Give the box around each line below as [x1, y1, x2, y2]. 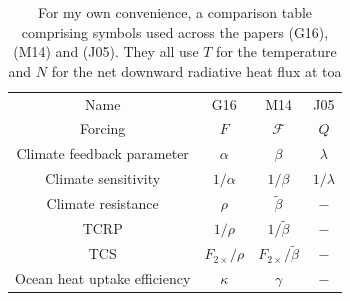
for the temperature [216, 41, 337, 62]
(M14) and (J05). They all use [13, 41, 199, 62]
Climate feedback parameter [16, 143, 189, 164]
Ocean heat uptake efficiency [15, 268, 191, 289]
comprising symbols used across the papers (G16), [21, 21, 329, 42]
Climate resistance [46, 193, 159, 214]
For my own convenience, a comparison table [37, 2, 313, 22]
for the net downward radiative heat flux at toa [51, 60, 342, 81]
